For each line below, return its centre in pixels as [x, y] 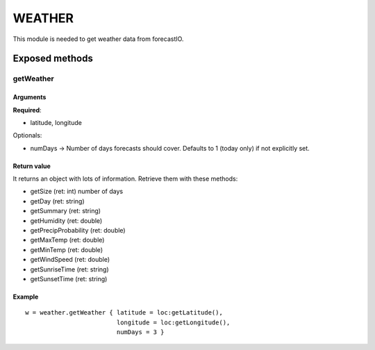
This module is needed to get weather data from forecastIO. [98, 39]
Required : [27, 110]
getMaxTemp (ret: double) [67, 240]
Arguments [30, 97]
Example [26, 297]
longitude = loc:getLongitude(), [173, 322]
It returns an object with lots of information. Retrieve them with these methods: [125, 179]
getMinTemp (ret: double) [67, 249]
